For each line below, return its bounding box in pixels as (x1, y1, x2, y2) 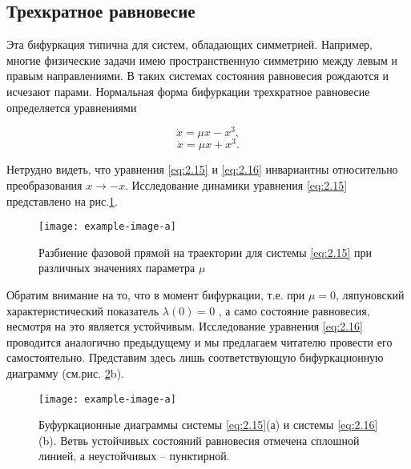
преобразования (6, 176, 83, 193)
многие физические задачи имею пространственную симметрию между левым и (6, 51, 397, 68)
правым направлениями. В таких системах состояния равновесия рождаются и (6, 67, 389, 84)
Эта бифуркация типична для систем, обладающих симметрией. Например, (6, 36, 373, 53)
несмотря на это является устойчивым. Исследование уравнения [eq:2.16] (6, 318, 363, 335)
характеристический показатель (6, 302, 159, 319)
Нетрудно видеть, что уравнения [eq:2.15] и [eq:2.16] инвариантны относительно (6, 161, 398, 178)
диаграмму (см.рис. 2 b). (6, 364, 124, 381)
